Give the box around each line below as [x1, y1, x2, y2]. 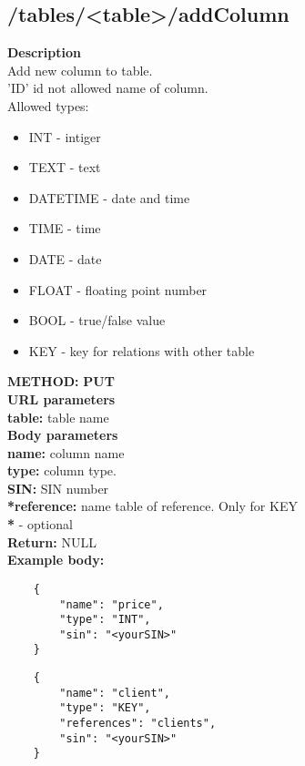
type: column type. [7, 461, 117, 480]
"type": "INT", [59, 613, 151, 627]
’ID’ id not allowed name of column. [7, 78, 208, 97]
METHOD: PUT [7, 372, 115, 391]
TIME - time [28, 219, 101, 238]
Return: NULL [7, 532, 97, 551]
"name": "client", [59, 686, 170, 700]
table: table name [7, 407, 109, 426]
